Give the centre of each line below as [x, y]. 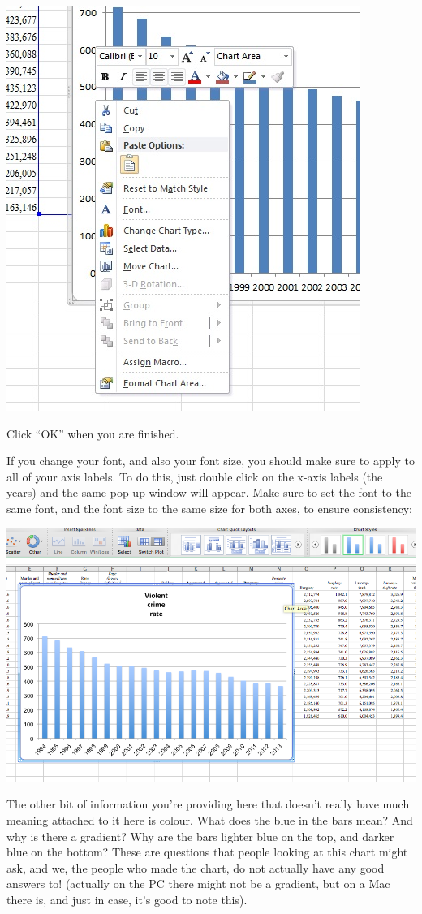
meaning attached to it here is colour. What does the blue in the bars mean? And [210, 819]
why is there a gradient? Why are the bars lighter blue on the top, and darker [200, 836]
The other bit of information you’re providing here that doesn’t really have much [208, 804]
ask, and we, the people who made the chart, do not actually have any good [196, 867]
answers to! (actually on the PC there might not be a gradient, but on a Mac [198, 884]
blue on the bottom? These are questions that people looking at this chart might [207, 852]
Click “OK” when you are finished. [93, 433]
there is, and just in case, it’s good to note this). [127, 899]
